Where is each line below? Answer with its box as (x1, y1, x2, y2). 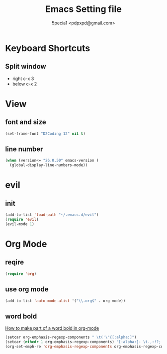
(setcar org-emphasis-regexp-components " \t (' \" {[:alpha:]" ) (5, 335, 137, 340)
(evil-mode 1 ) (5, 221, 35, 227)
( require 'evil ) (5, 217, 39, 222)
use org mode (5, 285, 49, 294)
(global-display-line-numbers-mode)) (9, 163, 88, 168)
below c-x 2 (12, 81, 37, 87)
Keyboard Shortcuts (5, 42, 90, 54)
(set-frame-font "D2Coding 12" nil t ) (5, 131, 85, 136)
